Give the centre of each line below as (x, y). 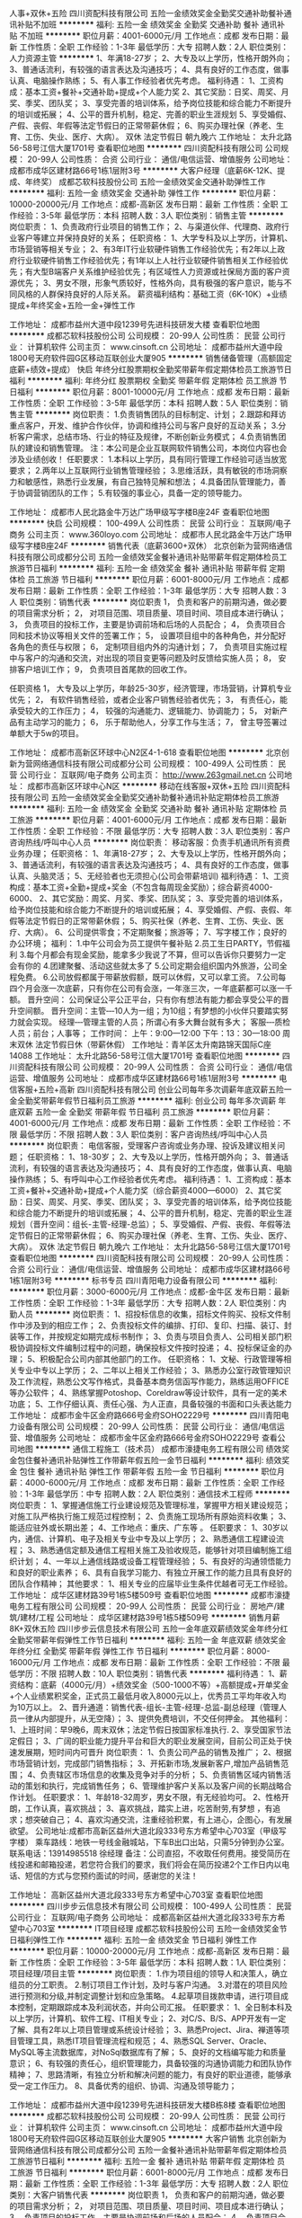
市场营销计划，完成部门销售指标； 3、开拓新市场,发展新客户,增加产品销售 (145, 1763)
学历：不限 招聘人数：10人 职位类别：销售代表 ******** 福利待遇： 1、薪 (152, 1673)
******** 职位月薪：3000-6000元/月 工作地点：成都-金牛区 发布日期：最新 (150, 1291)
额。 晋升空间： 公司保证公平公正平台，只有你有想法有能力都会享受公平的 (145, 999)
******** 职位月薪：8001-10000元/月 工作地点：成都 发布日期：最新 (162, 392)
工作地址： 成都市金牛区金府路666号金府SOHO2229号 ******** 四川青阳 (145, 1415)
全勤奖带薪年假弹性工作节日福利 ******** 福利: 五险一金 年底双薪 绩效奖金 (148, 1640)
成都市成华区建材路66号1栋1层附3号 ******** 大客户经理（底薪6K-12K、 (143, 170)
